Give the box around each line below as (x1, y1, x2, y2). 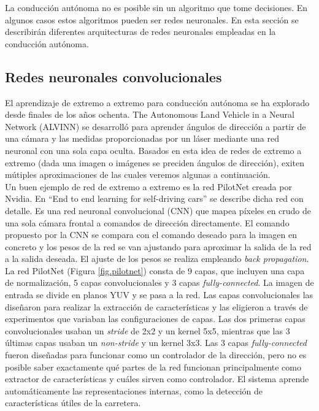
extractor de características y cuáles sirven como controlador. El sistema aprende (5, 372, 309, 385)
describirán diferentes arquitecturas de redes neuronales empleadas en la (5, 25, 276, 38)
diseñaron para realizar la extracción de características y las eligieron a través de (5, 300, 308, 313)
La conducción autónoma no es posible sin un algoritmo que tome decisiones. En (5, 1, 308, 13)
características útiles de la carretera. (5, 396, 141, 409)
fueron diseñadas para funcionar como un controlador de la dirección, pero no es (5, 348, 307, 361)
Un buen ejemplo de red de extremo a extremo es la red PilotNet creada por (5, 180, 292, 193)
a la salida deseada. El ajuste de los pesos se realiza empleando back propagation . (5, 252, 309, 265)
